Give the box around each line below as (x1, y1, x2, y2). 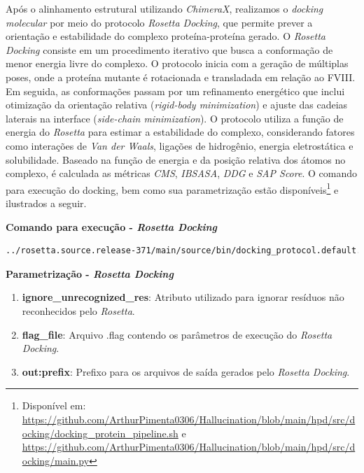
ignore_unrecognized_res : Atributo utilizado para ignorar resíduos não (22, 290, 344, 304)
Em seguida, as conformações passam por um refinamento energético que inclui (6, 83, 345, 98)
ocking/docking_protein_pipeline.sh (22, 425, 178, 440)
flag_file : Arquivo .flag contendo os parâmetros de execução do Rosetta (22, 327, 332, 341)
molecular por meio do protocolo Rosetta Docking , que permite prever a (6, 15, 313, 29)
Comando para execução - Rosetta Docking (6, 219, 218, 234)
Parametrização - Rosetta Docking (6, 266, 174, 281)
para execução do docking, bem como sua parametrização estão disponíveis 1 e (6, 180, 339, 197)
